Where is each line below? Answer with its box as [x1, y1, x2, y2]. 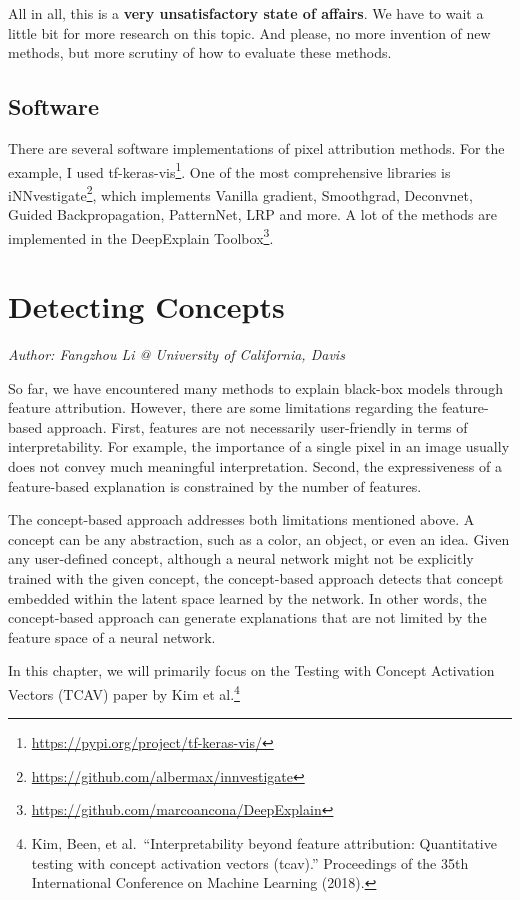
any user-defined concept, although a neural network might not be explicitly [8, 548, 474, 569]
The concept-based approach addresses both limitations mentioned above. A [8, 509, 475, 530]
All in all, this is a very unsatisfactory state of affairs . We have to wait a [8, 3, 484, 23]
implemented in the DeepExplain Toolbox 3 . [8, 224, 274, 248]
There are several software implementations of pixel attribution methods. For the [8, 137, 505, 158]
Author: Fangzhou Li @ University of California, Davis [8, 344, 345, 365]
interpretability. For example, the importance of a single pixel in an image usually [8, 436, 510, 457]
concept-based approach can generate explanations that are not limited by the [8, 607, 487, 628]
